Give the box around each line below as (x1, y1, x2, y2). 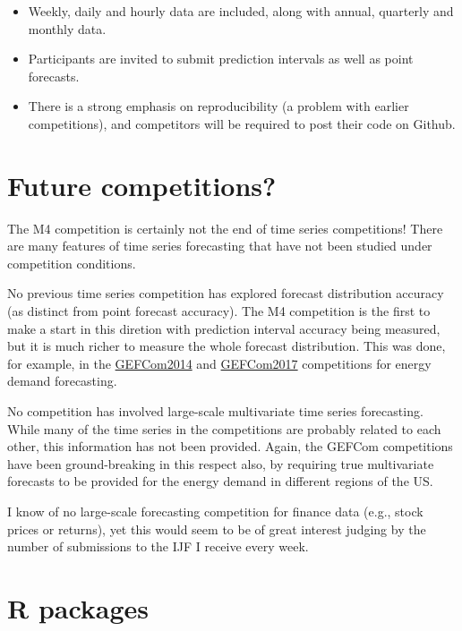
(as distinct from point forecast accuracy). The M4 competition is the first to (7, 302, 431, 320)
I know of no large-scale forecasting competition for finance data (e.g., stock (7, 502, 423, 520)
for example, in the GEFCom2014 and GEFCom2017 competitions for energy (7, 354, 432, 372)
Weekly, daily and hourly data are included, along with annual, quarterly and (28, 2, 454, 20)
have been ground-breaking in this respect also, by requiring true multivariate (7, 454, 434, 473)
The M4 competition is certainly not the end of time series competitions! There (7, 218, 443, 237)
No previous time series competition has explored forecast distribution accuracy (7, 284, 444, 303)
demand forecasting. (7, 371, 117, 390)
